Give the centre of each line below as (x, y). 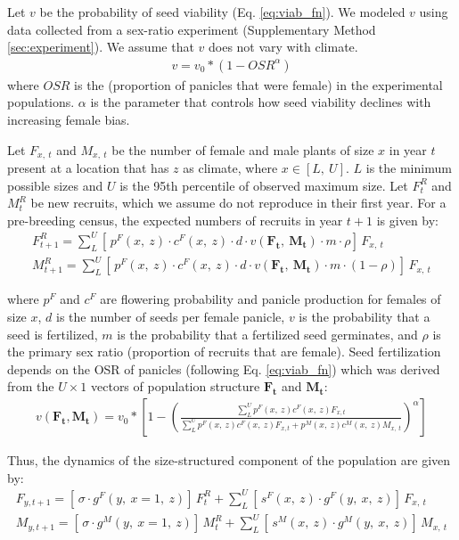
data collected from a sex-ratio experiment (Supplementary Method (192, 29)
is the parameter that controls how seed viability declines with (261, 102)
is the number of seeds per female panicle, (171, 317)
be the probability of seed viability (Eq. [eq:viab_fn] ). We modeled (222, 12)
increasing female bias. (69, 119)
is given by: (408, 220)
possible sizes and (55, 185)
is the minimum (409, 168)
